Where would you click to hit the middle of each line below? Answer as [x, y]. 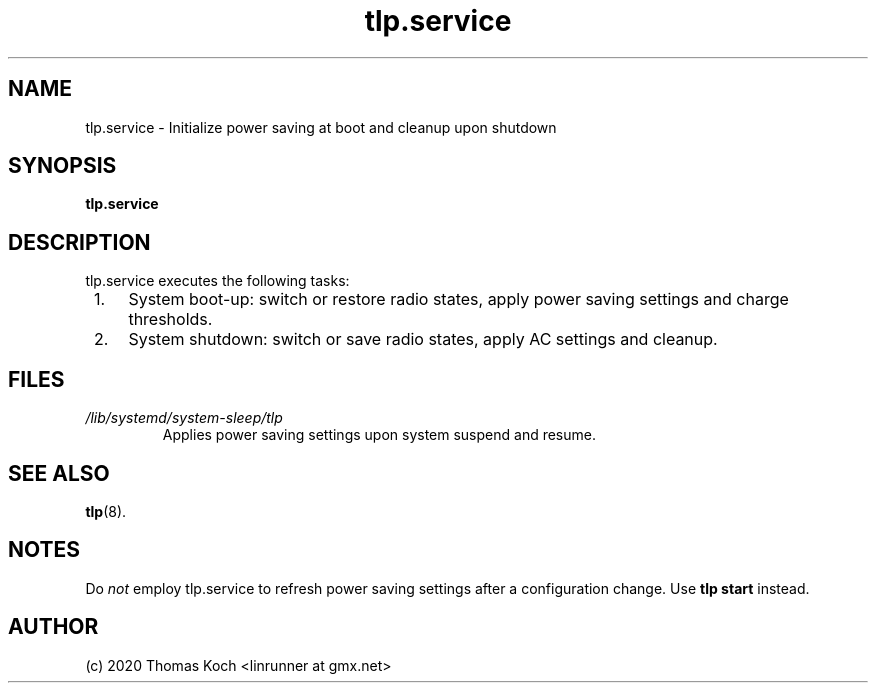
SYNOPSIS [62, 166]
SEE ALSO [59, 473]
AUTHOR [53, 627]
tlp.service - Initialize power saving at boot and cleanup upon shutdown [321, 127]
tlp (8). [106, 511]
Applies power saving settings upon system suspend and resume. [379, 435]
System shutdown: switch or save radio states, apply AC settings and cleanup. [423, 339]
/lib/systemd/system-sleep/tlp [184, 418]
